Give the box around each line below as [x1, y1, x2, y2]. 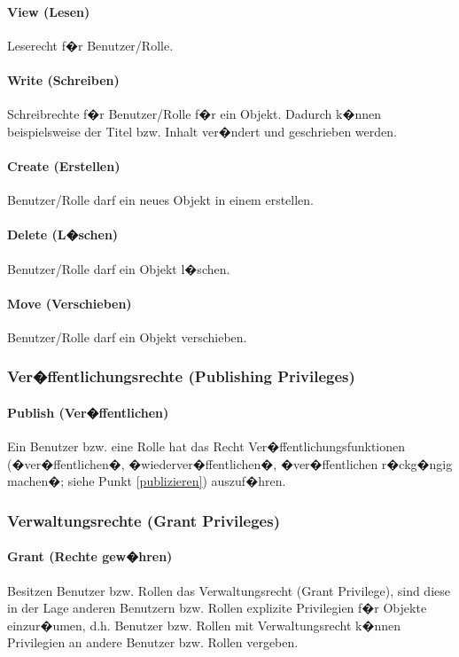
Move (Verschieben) [7, 293, 132, 312]
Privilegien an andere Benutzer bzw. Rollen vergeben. [7, 633, 299, 652]
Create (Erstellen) [7, 156, 121, 175]
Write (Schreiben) [7, 70, 120, 89]
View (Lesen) [7, 2, 90, 20]
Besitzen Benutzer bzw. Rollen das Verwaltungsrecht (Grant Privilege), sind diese [7, 581, 450, 599]
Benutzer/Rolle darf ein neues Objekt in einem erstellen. [7, 191, 314, 209]
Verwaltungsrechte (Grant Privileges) [7, 509, 280, 531]
